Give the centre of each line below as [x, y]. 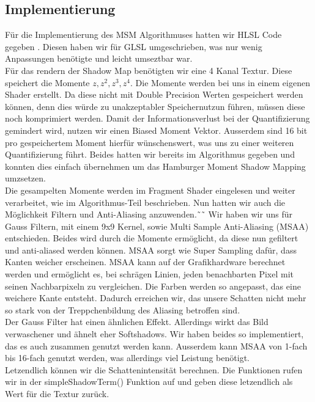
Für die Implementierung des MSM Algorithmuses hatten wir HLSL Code [143, 35]
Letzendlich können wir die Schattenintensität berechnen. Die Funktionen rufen [154, 369]
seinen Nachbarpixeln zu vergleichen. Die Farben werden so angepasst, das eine [153, 286]
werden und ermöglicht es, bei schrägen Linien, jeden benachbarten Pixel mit [150, 274]
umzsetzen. [25, 178]
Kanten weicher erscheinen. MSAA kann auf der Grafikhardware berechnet [145, 262]
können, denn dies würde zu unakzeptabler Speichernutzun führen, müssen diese [155, 106]
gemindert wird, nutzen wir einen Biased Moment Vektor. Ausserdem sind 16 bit [156, 130]
